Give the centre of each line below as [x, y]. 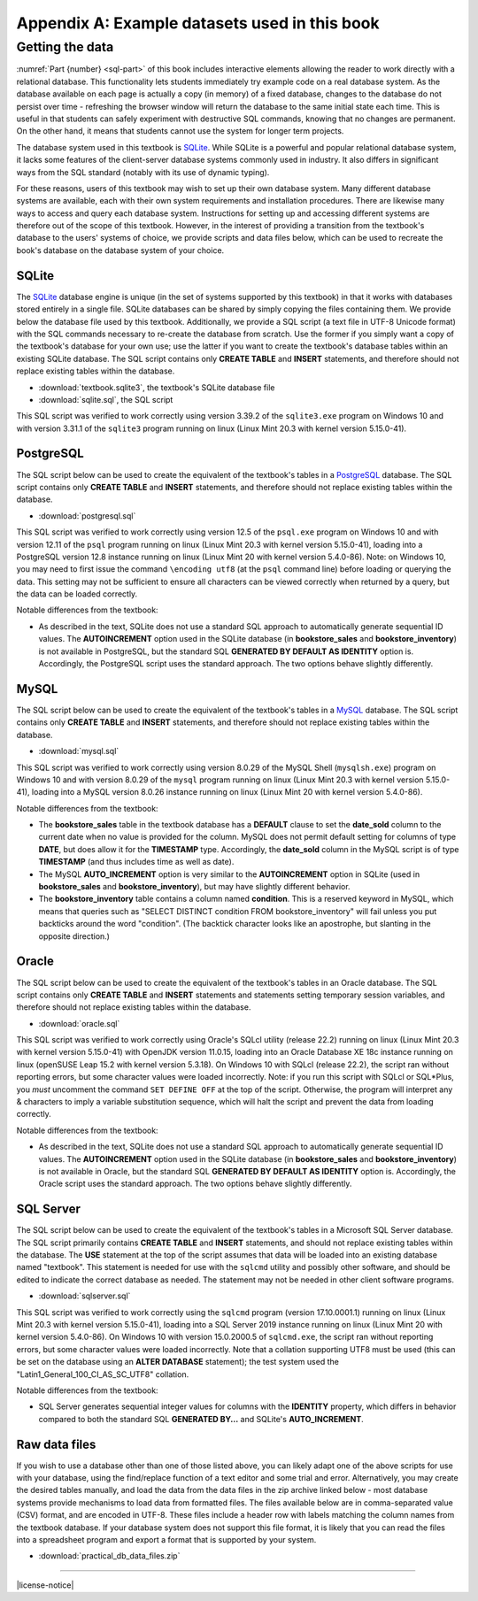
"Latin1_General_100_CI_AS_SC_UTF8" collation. [103, 1374]
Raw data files [56, 1444]
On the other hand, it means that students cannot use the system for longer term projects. [180, 131]
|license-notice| [45, 1585]
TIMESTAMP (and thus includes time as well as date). [136, 862]
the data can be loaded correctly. [77, 594]
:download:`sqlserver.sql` [85, 1296]
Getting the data [65, 47]
